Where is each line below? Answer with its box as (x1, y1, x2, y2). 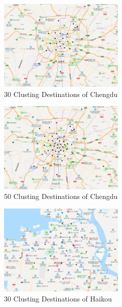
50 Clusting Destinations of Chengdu (4, 191, 118, 201)
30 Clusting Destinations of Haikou (4, 293, 112, 303)
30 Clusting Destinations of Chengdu (4, 88, 118, 99)
